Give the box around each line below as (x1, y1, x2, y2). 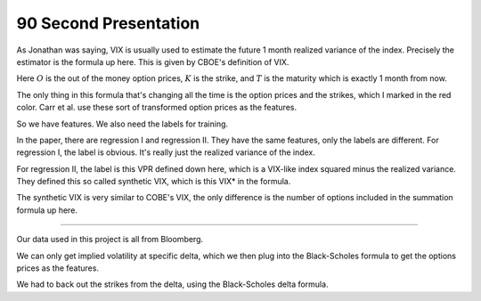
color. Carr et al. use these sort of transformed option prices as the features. (16, 102, 298, 113)
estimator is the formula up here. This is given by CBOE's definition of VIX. (16, 56, 289, 67)
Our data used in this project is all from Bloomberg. (16, 234, 204, 245)
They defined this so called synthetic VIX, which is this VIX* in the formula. (16, 176, 291, 187)
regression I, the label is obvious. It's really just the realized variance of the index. (16, 147, 316, 158)
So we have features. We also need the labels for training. (16, 118, 229, 129)
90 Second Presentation (16, 13, 200, 33)
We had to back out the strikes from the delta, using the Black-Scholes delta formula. (16, 279, 329, 289)
